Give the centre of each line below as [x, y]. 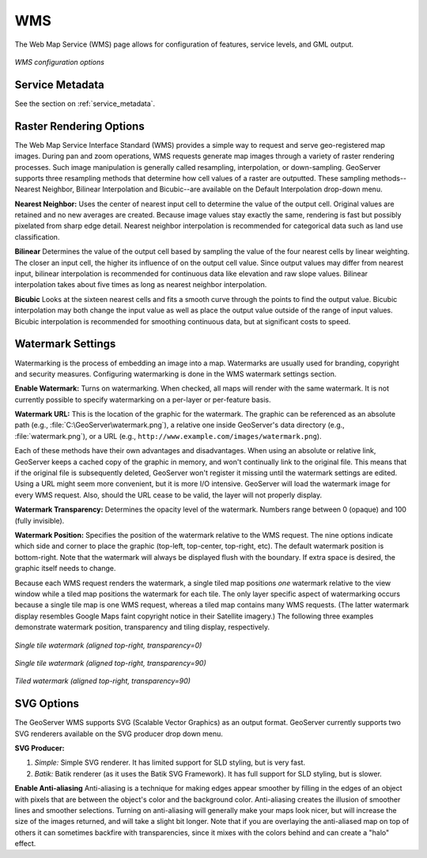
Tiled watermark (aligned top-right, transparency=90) [103, 681]
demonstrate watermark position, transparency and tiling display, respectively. [142, 627]
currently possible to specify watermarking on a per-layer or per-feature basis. [143, 399]
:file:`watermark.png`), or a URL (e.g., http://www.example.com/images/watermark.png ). [168, 436]
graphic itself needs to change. [65, 569]
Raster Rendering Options [80, 126]
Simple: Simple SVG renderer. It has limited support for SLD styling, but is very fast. [170, 762]
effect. [25, 844]
